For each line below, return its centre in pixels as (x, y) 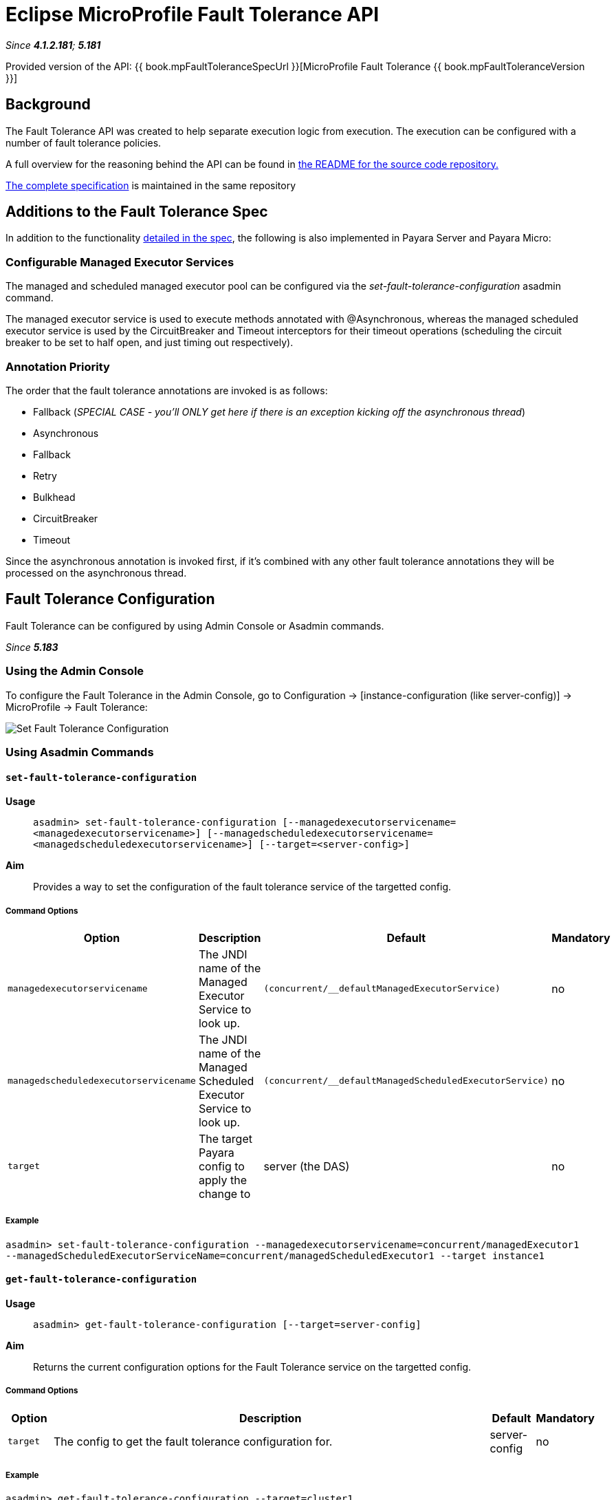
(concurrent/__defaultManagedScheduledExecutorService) (406, 1081)
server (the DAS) (307, 1166)
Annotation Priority (58, 366)
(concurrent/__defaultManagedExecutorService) (382, 989)
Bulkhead (54, 497)
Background (48, 105)
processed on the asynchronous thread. (96, 572)
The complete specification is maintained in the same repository (151, 185)
